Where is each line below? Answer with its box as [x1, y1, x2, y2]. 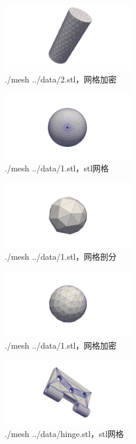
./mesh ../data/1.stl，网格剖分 [5, 250, 117, 263]
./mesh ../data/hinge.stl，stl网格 [5, 428, 124, 440]
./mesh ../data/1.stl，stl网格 [5, 161, 109, 174]
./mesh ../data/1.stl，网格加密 [5, 339, 117, 351]
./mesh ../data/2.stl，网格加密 [5, 73, 117, 85]
